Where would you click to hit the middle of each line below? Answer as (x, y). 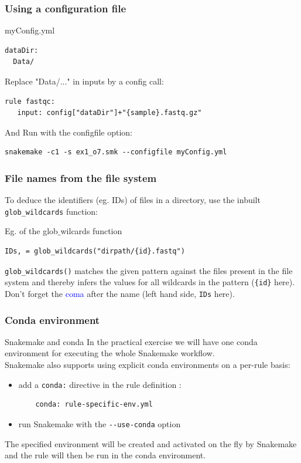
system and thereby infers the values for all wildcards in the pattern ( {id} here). (150, 282)
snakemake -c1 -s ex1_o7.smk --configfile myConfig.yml (116, 152)
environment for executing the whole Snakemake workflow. (110, 353)
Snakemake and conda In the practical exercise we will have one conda (131, 341)
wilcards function (91, 231)
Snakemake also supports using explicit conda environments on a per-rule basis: (148, 364)
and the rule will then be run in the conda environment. (105, 455)
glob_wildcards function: (51, 211)
